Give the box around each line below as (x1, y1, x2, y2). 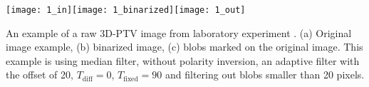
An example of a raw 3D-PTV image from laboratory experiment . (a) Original (6, 25, 352, 40)
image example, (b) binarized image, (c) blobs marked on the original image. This (6, 39, 363, 54)
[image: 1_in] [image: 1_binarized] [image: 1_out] (6, 5, 246, 15)
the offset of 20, (6, 67, 73, 82)
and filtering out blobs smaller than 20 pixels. (165, 67, 365, 82)
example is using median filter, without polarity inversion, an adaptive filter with (6, 53, 360, 68)
